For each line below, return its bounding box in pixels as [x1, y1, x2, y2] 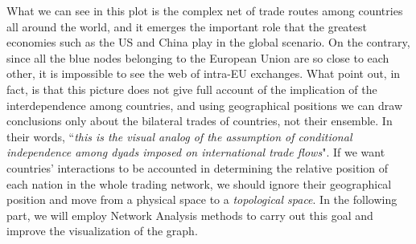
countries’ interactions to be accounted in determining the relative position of [6, 159, 389, 176]
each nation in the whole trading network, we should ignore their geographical [6, 175, 392, 192]
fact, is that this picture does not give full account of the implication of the [6, 80, 377, 97]
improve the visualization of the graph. [6, 222, 198, 239]
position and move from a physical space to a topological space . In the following [6, 191, 397, 208]
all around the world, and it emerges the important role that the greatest [6, 18, 367, 35]
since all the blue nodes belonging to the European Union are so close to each [6, 49, 389, 66]
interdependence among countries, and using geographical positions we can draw [6, 96, 403, 113]
